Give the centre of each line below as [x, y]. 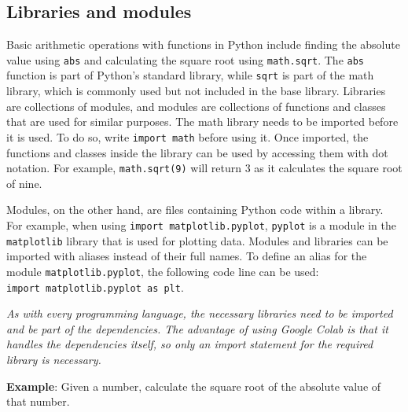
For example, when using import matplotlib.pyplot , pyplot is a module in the [201, 224]
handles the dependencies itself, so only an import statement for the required [190, 344]
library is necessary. [54, 359]
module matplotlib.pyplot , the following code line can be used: [163, 271]
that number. [38, 401]
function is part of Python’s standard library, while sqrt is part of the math [190, 75]
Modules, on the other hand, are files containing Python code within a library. [195, 210]
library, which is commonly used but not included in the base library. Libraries [196, 91]
